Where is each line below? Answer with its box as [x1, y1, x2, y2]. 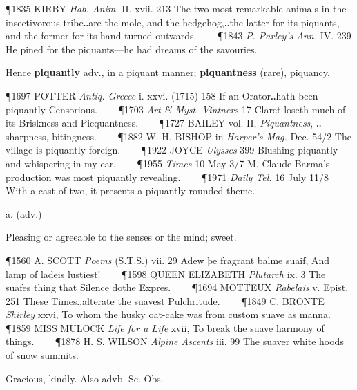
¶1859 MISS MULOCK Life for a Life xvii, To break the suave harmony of [6, 320, 325, 335]
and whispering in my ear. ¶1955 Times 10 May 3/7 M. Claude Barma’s [6, 156, 330, 170]
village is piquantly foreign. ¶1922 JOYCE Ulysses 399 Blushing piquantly [6, 142, 338, 157]
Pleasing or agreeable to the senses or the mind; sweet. [6, 230, 237, 244]
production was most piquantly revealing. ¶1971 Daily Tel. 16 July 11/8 [6, 169, 329, 184]
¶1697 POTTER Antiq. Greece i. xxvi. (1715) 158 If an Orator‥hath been [6, 88, 318, 102]
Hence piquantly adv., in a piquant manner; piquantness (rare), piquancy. [6, 65, 330, 80]
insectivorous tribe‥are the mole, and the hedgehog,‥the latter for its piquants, [6, 15, 340, 29]
